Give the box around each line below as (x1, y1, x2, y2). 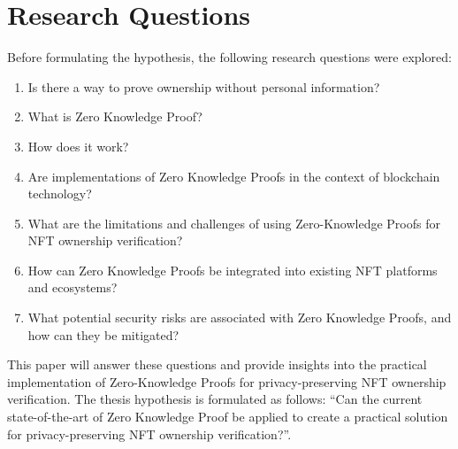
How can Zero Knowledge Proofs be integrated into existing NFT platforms (27, 260, 438, 279)
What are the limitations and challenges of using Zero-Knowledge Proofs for (27, 213, 440, 232)
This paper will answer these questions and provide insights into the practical (7, 355, 427, 374)
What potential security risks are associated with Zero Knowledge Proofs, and (27, 308, 452, 327)
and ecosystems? (27, 278, 118, 297)
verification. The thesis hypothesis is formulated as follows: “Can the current (7, 390, 423, 408)
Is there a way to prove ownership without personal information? (27, 77, 380, 96)
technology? (27, 184, 92, 203)
